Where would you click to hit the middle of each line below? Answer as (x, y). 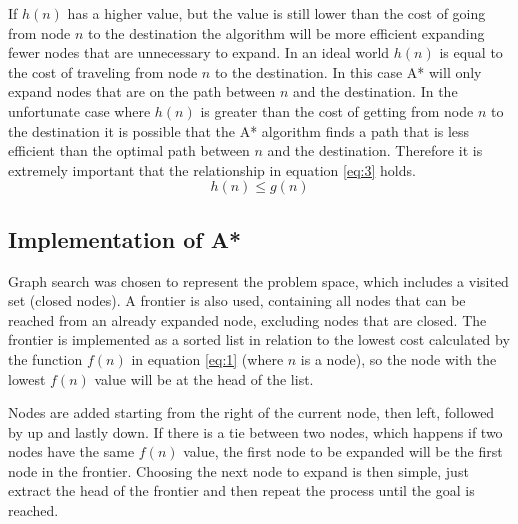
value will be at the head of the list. (204, 378)
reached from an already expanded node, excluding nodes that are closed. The (247, 319)
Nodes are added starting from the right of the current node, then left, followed (251, 412)
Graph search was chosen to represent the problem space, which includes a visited (258, 280)
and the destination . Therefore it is (375, 150)
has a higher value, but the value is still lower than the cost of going (276, 13)
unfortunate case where (79, 110)
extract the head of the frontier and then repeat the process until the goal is (241, 490)
